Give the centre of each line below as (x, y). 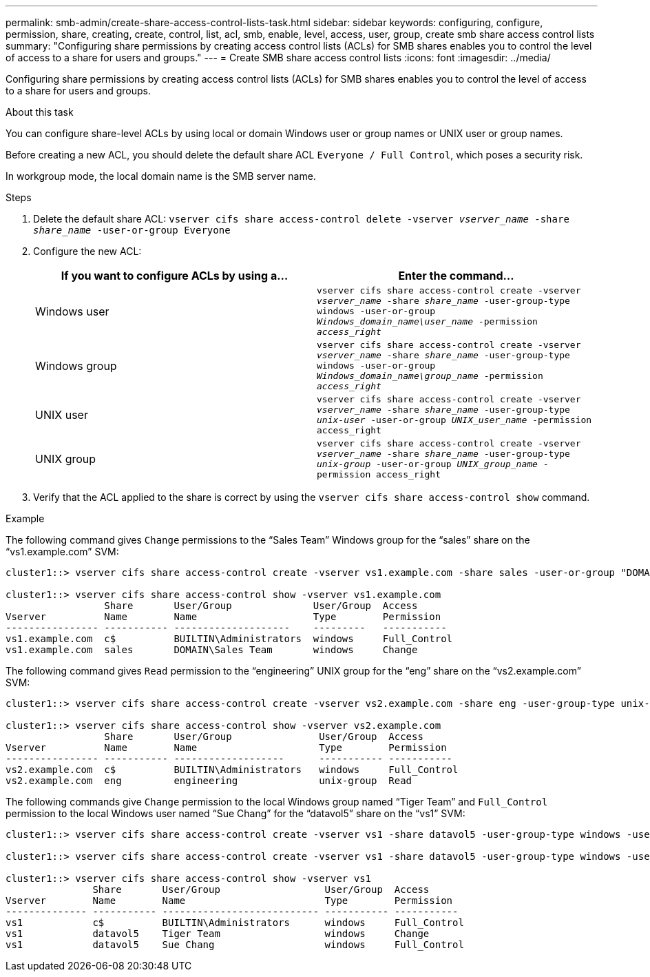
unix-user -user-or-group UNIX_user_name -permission (454, 420)
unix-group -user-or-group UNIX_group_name (427, 464)
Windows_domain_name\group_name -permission (430, 376)
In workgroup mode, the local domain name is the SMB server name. (161, 176)
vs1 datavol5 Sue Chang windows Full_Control (235, 945)
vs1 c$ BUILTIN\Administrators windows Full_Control (235, 923)
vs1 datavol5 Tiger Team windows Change (218, 934)
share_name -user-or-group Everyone (132, 230)
